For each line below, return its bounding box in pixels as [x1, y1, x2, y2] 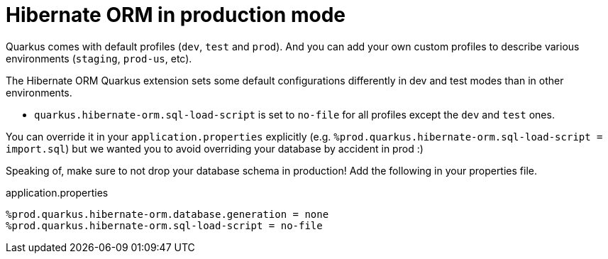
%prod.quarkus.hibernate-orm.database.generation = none [6, 208, 329, 220]
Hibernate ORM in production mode [6, 3, 346, 27]
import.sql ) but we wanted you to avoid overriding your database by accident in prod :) [6, 142, 424, 155]
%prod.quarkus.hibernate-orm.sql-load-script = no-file [6, 219, 323, 231]
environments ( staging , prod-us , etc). [6, 52, 192, 65]
